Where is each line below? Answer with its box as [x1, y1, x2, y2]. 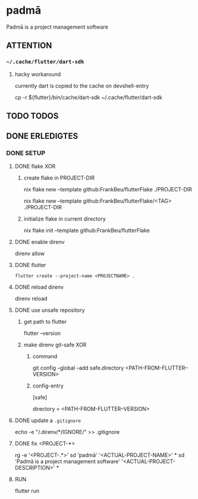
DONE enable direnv [14, 238, 65, 245]
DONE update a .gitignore [14, 417, 81, 424]
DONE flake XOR [14, 162, 56, 170]
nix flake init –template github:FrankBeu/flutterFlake [23, 227, 150, 234]
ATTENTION [6, 41, 52, 51]
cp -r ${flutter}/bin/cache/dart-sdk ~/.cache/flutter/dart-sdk [14, 94, 162, 101]
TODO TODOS [6, 111, 59, 121]
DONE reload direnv [14, 283, 64, 290]
